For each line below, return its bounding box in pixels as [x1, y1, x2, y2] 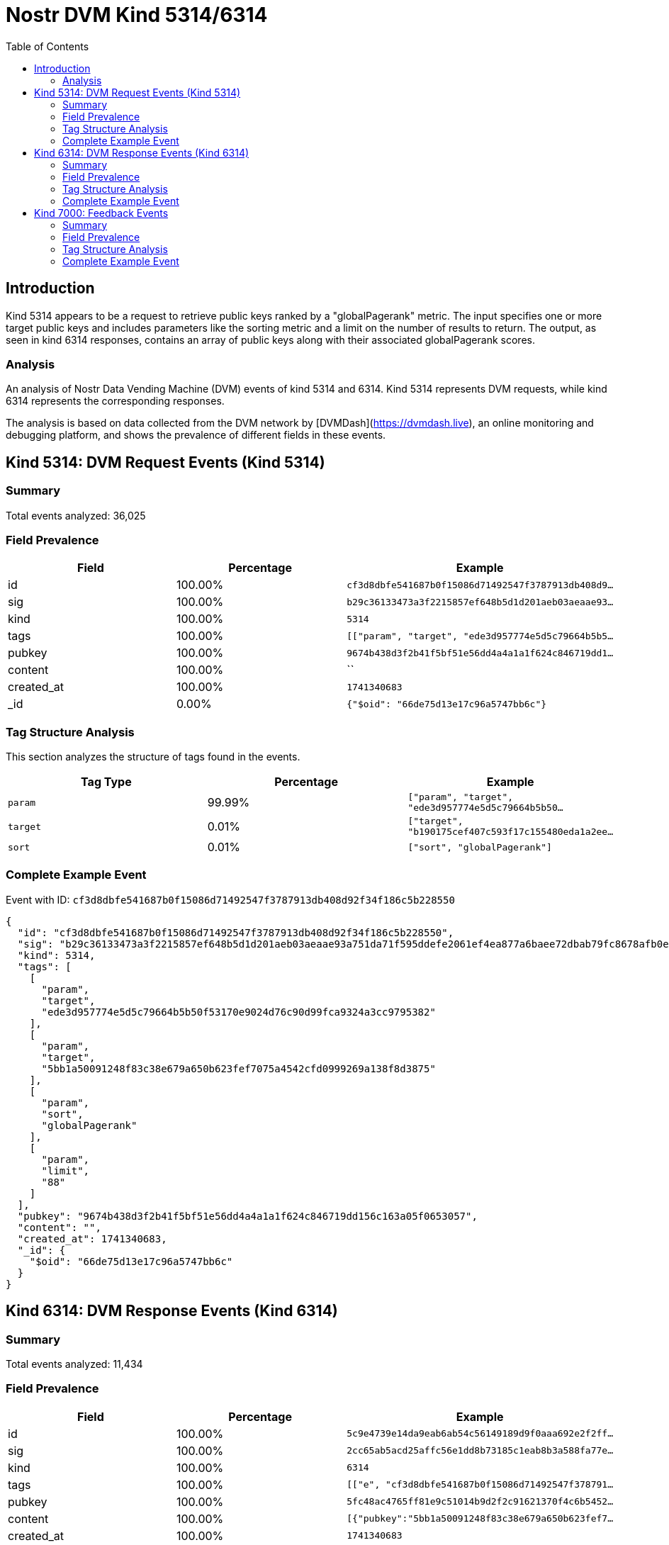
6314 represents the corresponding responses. [6, 395, 225, 408]
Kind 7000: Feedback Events [34, 206, 169, 219]
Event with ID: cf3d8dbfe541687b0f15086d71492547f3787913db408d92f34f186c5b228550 [6, 893, 455, 906]
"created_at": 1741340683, [17, 1232, 167, 1245]
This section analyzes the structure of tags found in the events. [6, 751, 300, 763]
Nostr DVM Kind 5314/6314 [6, 3, 268, 27]
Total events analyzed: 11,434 [6, 1358, 143, 1371]
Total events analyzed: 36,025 [6, 509, 146, 522]
